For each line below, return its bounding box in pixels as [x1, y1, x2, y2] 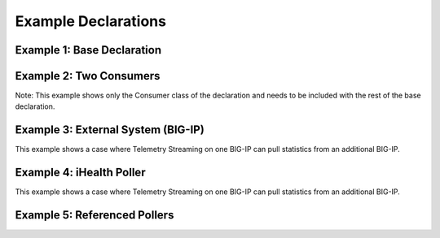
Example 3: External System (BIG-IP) [15, 123, 205, 137]
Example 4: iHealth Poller [15, 166, 146, 180]
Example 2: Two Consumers [15, 69, 161, 83]
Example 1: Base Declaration [15, 43, 162, 57]
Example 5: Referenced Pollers [15, 208, 174, 223]
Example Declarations [15, 12, 167, 30]
